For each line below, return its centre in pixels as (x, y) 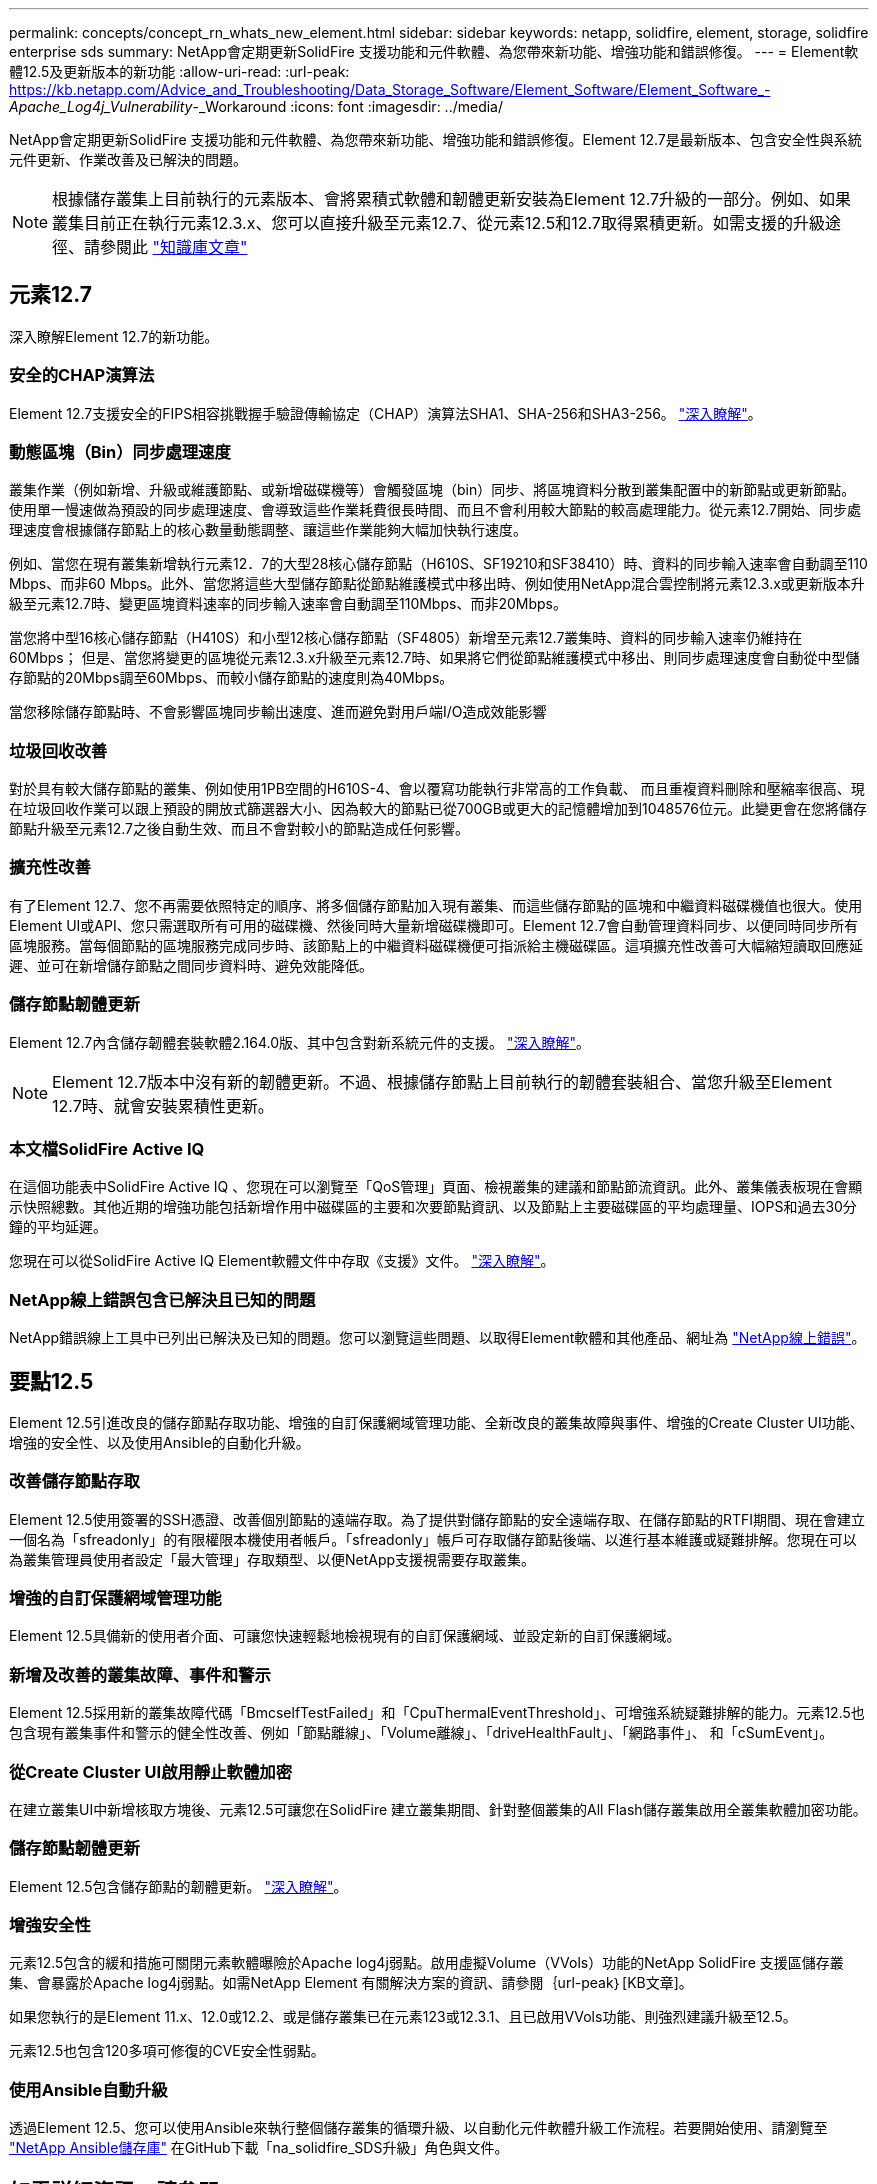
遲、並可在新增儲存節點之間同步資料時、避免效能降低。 (191, 965)
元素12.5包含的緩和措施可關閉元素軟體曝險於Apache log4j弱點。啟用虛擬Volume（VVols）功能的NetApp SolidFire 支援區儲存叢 (426, 1963)
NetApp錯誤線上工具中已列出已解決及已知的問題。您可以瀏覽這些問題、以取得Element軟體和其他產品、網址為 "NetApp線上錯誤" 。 (437, 1338)
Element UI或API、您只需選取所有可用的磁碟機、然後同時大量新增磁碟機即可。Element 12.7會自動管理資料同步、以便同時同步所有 (433, 925)
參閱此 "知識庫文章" (174, 247)
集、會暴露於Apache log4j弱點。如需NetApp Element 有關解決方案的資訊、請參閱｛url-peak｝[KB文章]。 (351, 1983)
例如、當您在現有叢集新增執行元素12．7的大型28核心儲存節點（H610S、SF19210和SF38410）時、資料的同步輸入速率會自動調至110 (438, 564)
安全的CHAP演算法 (82, 375)
